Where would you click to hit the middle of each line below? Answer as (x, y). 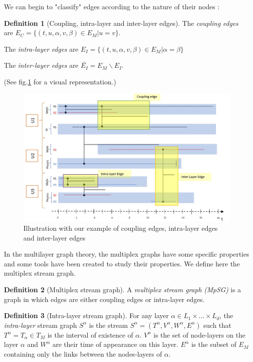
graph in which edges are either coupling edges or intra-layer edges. (104, 299)
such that (217, 325)
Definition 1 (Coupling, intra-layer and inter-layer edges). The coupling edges (121, 23)
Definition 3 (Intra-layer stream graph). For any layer (87, 315)
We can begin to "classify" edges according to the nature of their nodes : (112, 6)
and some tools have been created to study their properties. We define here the (122, 263)
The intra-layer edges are (41, 49)
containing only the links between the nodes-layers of (83, 354)
